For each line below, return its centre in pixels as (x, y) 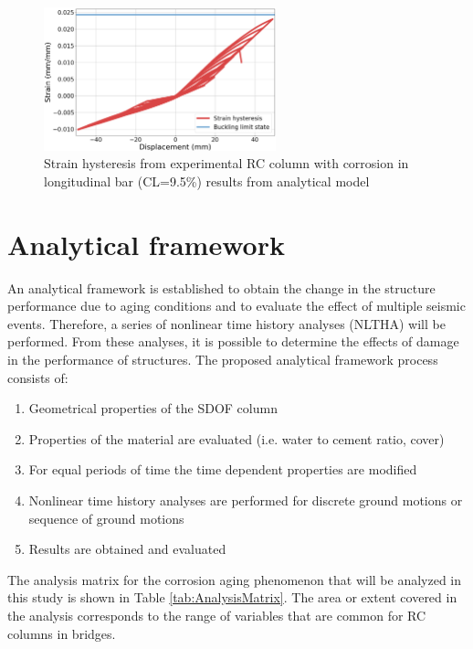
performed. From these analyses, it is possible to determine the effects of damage (233, 341)
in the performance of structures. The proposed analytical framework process (223, 360)
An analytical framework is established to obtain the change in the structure (221, 287)
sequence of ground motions (106, 518)
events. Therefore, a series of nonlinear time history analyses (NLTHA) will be (226, 323)
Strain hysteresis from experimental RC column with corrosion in (226, 163)
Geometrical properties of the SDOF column (153, 408)
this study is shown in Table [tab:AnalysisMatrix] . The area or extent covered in (232, 597)
